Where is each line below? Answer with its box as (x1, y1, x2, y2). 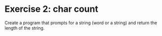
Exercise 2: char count (4, 3, 98, 15)
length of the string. (4, 25, 45, 31)
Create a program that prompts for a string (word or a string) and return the (4, 20, 158, 26)
